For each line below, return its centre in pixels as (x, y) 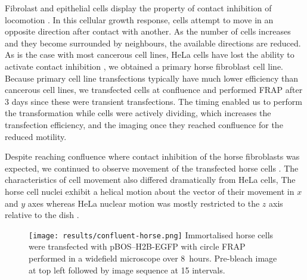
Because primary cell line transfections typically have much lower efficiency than (152, 78)
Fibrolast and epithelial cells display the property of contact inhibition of (138, 8)
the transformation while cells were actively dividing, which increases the (138, 113)
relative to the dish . (42, 215)
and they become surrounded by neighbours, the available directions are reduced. (153, 43)
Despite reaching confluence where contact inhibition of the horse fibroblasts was (152, 156)
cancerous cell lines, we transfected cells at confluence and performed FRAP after (154, 90)
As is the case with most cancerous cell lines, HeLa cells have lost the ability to (150, 55)
